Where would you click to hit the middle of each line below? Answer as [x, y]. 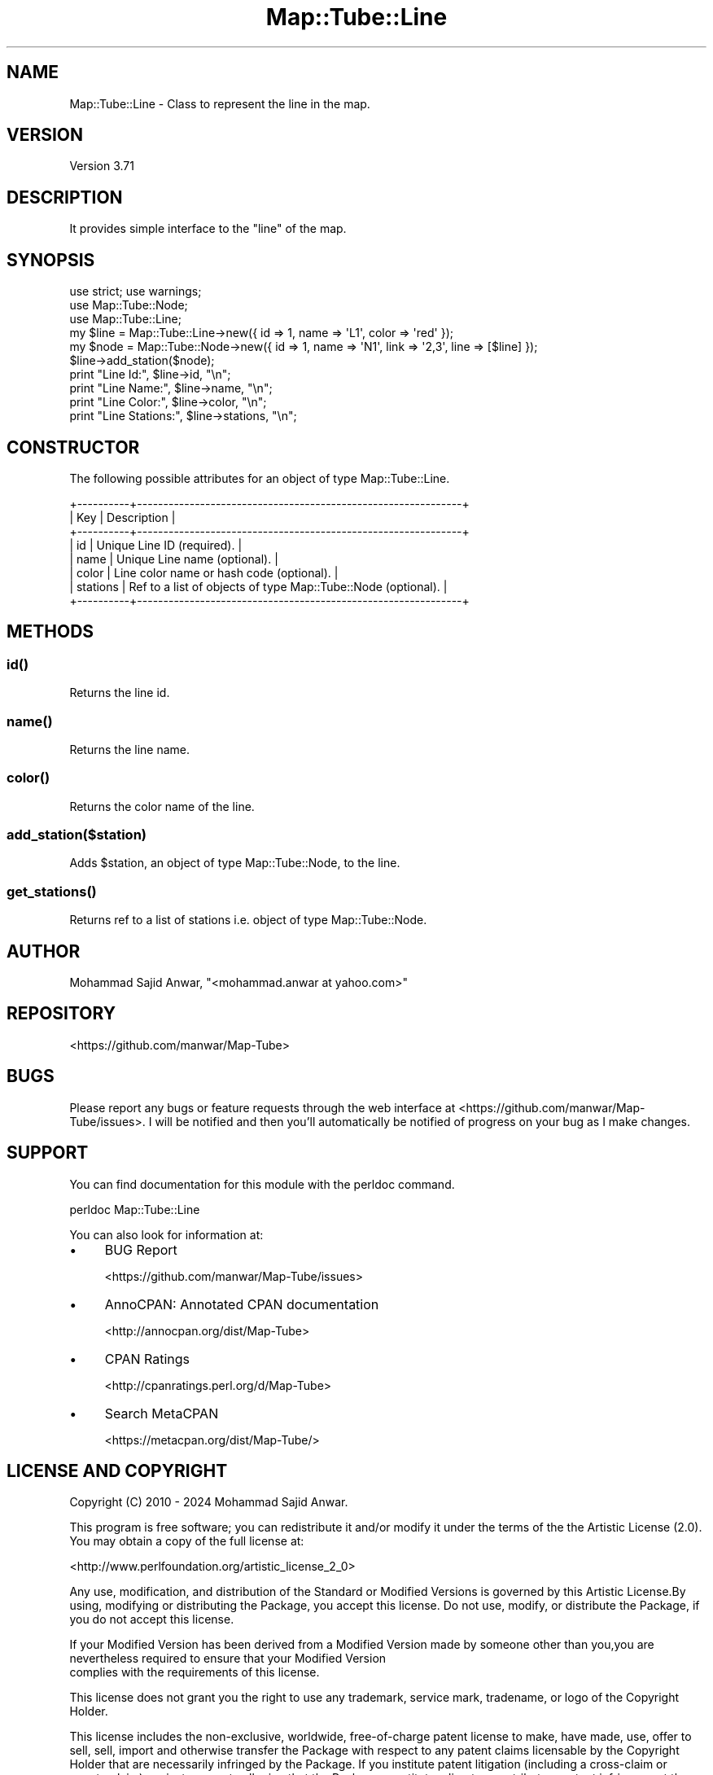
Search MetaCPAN [162, 1413]
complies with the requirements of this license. [195, 1672]
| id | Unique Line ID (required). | [156, 545]
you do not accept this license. [152, 1619]
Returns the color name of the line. [162, 806]
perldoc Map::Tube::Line [135, 1209]
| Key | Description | [122, 517]
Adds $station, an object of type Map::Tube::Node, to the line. [235, 863]
